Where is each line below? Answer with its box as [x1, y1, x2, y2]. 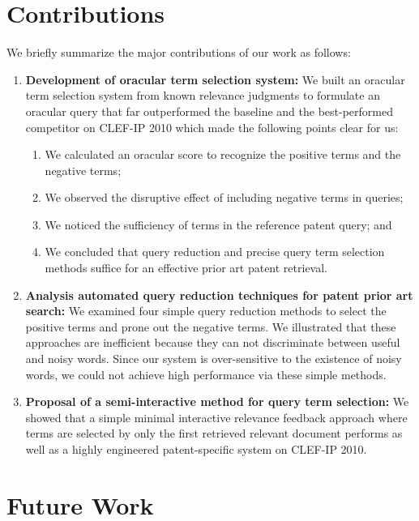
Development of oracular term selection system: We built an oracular [25, 70, 405, 88]
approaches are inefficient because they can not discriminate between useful [25, 334, 400, 351]
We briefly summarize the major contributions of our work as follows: [6, 44, 351, 61]
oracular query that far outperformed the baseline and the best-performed [25, 102, 393, 119]
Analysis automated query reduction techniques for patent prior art [25, 286, 413, 303]
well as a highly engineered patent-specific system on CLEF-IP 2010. [25, 441, 367, 457]
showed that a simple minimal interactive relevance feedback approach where [25, 408, 408, 425]
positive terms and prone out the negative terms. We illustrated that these [25, 318, 396, 335]
